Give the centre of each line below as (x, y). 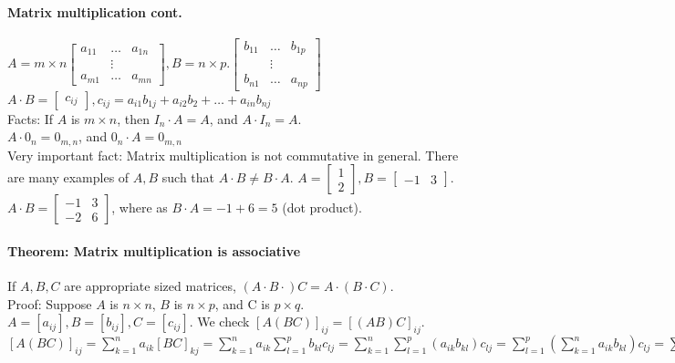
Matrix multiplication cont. (95, 11)
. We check (219, 322)
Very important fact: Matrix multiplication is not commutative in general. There (233, 155)
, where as (140, 207)
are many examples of (68, 177)
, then (134, 118)
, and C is (242, 303)
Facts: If (31, 118)
